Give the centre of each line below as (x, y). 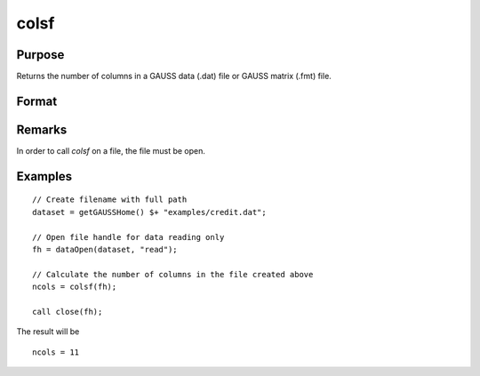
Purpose (40, 55)
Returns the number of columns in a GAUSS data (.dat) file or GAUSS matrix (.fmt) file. (174, 76)
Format (37, 101)
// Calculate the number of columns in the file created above (173, 274)
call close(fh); (68, 312)
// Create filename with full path (110, 200)
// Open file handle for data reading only (128, 237)
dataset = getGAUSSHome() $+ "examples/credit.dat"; (149, 212)
